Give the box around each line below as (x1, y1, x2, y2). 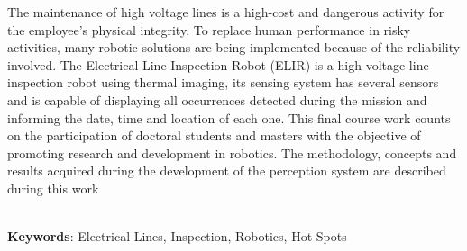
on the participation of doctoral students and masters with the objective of (7, 126, 421, 145)
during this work (7, 178, 99, 197)
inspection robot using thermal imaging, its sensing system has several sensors (7, 73, 439, 92)
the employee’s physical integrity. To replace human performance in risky (7, 20, 411, 39)
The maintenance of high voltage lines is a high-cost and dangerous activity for (7, 3, 444, 21)
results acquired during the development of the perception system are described (7, 161, 446, 180)
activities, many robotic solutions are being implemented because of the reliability (7, 38, 461, 57)
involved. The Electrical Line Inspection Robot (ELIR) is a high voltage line (7, 55, 429, 74)
